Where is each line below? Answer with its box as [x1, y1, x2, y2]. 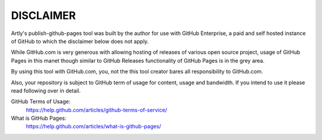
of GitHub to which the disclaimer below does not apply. [11, 37, 149, 44]
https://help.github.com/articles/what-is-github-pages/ [26, 123, 162, 130]
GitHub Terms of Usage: [11, 98, 71, 105]
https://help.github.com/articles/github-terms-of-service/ [26, 106, 168, 113]
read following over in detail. [11, 87, 81, 94]
